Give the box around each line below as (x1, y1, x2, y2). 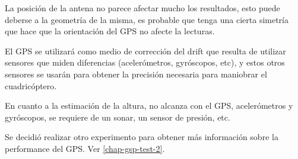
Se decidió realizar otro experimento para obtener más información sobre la (5, 131, 278, 143)
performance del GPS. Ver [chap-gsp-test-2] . (5, 142, 165, 154)
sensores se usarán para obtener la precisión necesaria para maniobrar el (5, 67, 267, 80)
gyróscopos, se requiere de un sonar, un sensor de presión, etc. (5, 111, 230, 123)
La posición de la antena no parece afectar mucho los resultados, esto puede (5, 2, 280, 14)
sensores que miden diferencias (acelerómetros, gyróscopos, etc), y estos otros (5, 56, 285, 69)
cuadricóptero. (5, 79, 57, 92)
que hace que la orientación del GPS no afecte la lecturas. (5, 25, 215, 37)
